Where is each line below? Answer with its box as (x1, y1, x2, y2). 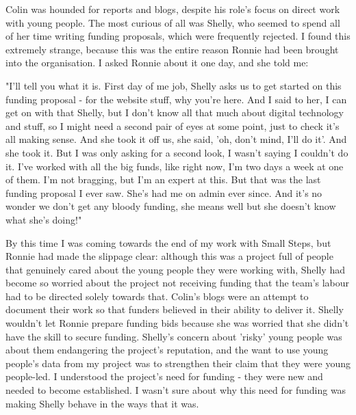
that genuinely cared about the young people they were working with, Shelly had (5, 262, 345, 276)
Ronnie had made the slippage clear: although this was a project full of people (5, 249, 333, 263)
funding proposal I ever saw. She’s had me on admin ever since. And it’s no (5, 185, 322, 200)
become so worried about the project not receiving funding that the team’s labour (5, 276, 350, 290)
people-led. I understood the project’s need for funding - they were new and (5, 369, 323, 384)
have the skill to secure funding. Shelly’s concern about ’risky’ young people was (5, 329, 342, 343)
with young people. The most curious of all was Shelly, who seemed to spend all (5, 15, 340, 29)
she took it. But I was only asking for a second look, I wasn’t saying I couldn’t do (5, 145, 348, 159)
